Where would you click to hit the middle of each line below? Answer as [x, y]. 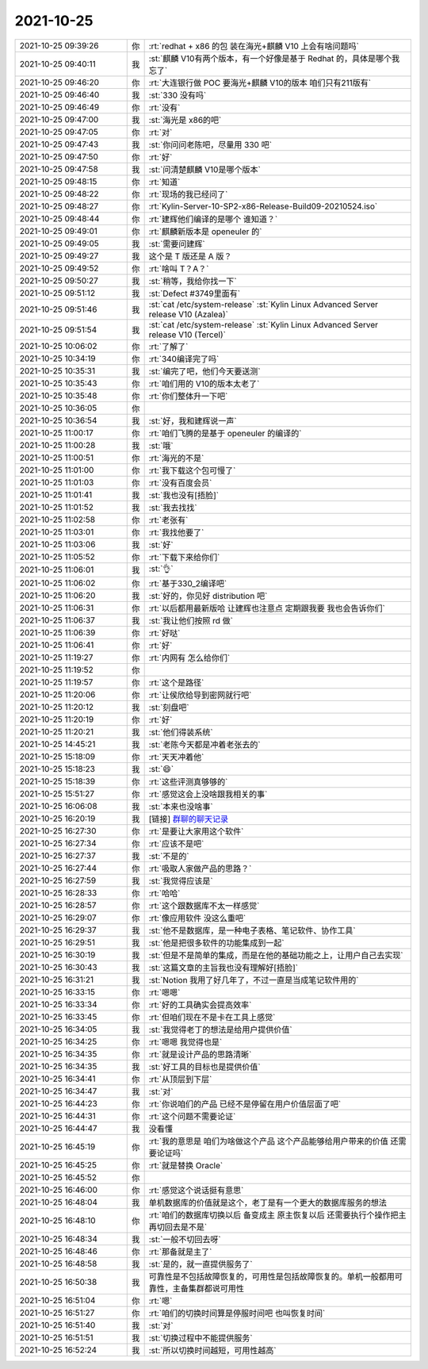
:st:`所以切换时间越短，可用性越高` [212, 1350]
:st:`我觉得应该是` [181, 880]
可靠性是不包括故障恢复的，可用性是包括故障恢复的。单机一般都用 [272, 1276]
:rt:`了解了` [168, 347]
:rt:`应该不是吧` [176, 843]
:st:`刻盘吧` [169, 708]
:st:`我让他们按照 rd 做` [191, 620]
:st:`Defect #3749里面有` [195, 293]
